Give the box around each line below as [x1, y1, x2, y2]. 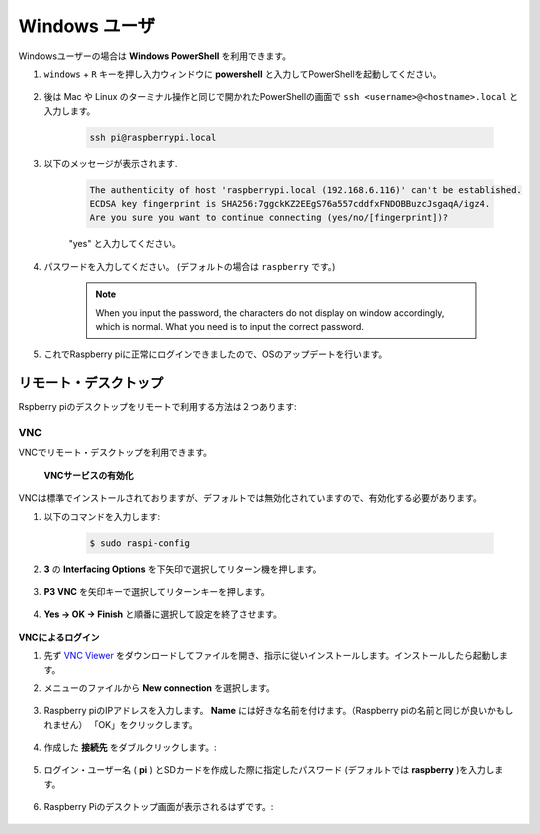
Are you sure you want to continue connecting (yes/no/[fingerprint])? [89, 212, 449, 224]
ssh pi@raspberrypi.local [89, 131, 217, 143]
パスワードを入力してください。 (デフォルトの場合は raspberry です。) [43, 260, 336, 272]
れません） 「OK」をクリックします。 [43, 718, 199, 730]
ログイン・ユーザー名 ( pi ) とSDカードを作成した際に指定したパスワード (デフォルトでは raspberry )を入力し [43, 764, 495, 776]
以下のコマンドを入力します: [43, 510, 161, 522]
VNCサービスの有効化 [43, 469, 134, 481]
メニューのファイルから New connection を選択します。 [43, 681, 275, 694]
